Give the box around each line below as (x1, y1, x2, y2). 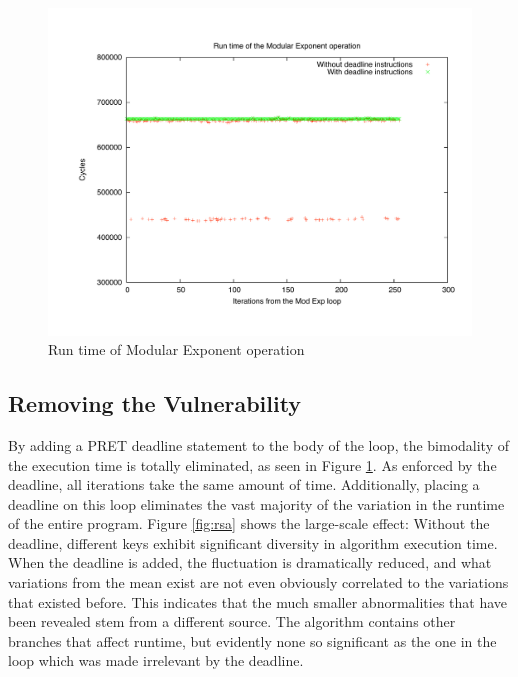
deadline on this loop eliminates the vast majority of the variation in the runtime (8, 493, 505, 514)
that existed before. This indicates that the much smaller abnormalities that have (8, 591, 508, 612)
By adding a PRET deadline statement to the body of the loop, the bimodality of (8, 434, 510, 455)
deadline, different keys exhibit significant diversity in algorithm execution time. (8, 532, 498, 553)
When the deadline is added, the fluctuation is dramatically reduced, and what (8, 552, 492, 573)
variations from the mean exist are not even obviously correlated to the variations (8, 572, 509, 593)
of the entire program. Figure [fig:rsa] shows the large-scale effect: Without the (8, 513, 490, 534)
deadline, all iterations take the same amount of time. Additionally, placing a (8, 474, 480, 495)
